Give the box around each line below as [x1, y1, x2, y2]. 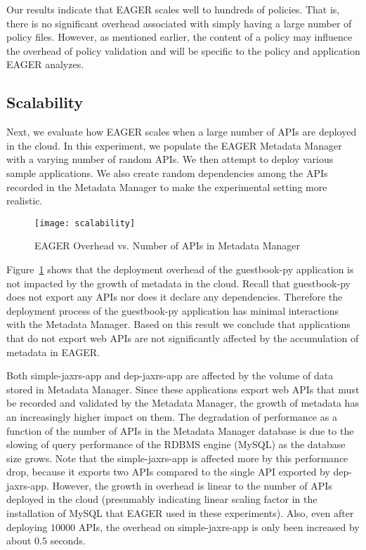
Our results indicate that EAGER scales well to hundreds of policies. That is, [6, 2, 340, 16]
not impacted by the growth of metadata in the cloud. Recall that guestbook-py [6, 275, 351, 290]
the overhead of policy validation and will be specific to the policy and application [6, 43, 360, 58]
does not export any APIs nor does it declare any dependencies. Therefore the [6, 289, 343, 304]
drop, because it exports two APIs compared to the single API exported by [6, 464, 330, 479]
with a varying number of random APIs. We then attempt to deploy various [6, 152, 334, 166]
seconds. [50, 533, 86, 548]
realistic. [6, 193, 43, 208]
